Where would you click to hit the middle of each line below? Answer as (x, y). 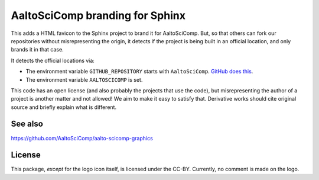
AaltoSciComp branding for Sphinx (98, 15)
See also (27, 124)
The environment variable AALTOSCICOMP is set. (84, 79)
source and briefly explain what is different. (64, 107)
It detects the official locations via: (53, 60)
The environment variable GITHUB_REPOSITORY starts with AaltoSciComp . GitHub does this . (139, 72)
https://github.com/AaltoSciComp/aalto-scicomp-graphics (82, 138)
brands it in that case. (38, 50)
